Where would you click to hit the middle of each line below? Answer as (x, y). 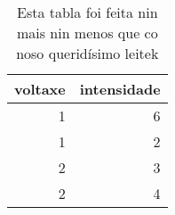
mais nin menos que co (87, 33)
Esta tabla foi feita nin (87, 12)
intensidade (120, 89)
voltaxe (40, 89)
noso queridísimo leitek (87, 53)
